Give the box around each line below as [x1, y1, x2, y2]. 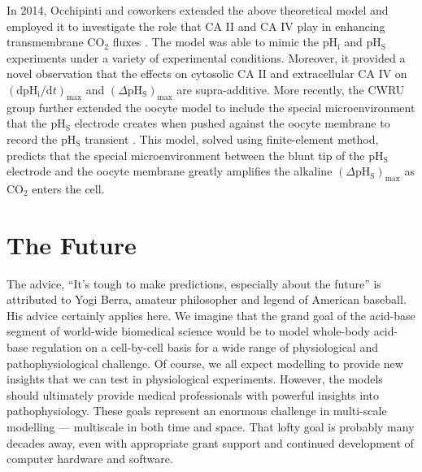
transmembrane [7, 33, 84, 50]
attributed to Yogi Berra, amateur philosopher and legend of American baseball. [7, 291, 407, 308]
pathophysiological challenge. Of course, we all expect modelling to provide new [7, 354, 403, 371]
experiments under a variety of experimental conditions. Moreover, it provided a [7, 49, 406, 66]
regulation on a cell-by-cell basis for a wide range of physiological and [32, 339, 378, 356]
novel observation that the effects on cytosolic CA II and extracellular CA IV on [7, 65, 407, 82]
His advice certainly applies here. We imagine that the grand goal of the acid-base [7, 306, 415, 323]
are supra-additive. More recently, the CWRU [176, 80, 405, 97]
